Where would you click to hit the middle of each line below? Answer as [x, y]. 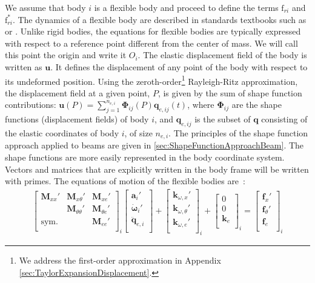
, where [201, 105]
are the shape [257, 105]
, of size [138, 133]
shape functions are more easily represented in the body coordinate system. [145, 157]
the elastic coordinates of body [62, 133]
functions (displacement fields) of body [77, 119]
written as [24, 66]
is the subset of [223, 119]
